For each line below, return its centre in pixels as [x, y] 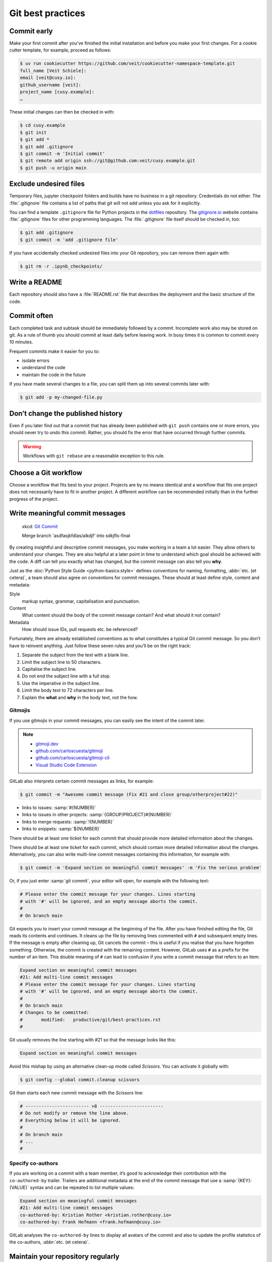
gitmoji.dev [47, 744]
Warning [32, 446]
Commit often [31, 316]
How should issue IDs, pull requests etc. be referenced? [80, 629]
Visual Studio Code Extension [66, 765]
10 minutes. [21, 342]
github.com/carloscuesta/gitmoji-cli [73, 758]
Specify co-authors [34, 1163]
